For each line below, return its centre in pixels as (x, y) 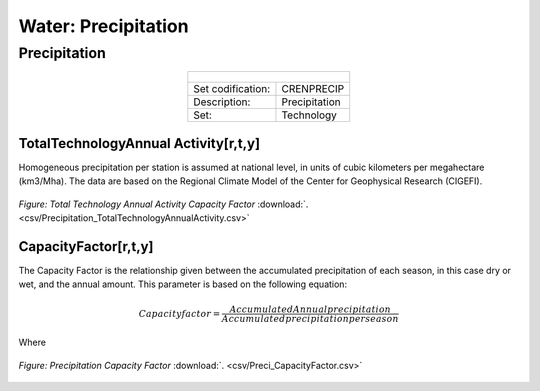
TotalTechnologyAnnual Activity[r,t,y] (139, 143)
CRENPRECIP (313, 89)
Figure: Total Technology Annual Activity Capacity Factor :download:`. (163, 204)
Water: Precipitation (103, 26)
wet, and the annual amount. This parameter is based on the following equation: (183, 284)
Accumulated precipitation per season (310, 318)
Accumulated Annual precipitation (310, 309)
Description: (222, 102)
